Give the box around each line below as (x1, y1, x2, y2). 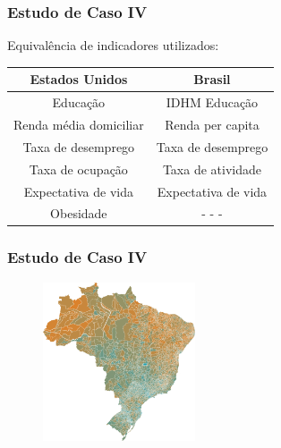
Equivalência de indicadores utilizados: (7, 36, 219, 55)
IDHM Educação (166, 93, 259, 112)
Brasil (193, 70, 231, 89)
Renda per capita (165, 115, 260, 133)
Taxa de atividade (162, 159, 261, 178)
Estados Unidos (30, 70, 128, 89)
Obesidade (50, 204, 107, 223)
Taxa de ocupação (29, 159, 128, 178)
